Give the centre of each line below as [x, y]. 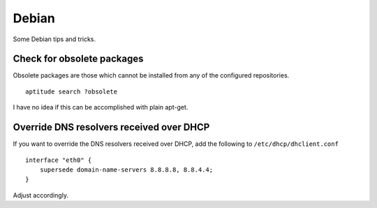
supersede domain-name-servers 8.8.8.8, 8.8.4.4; [126, 170]
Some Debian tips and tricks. [54, 39]
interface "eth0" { [59, 160]
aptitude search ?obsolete [72, 91]
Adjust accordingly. [41, 195]
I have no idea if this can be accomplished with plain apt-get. [101, 107]
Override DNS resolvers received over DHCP [111, 127]
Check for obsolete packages [78, 59]
